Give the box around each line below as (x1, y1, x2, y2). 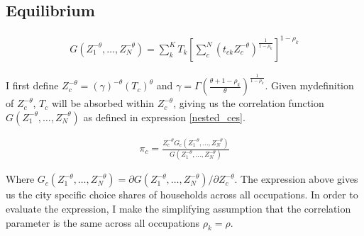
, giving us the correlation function (173, 96, 324, 111)
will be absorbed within (51, 96, 155, 111)
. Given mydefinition (265, 78, 354, 93)
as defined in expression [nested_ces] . (83, 109, 246, 124)
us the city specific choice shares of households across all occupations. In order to (6, 187, 358, 202)
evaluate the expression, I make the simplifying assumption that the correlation (6, 201, 351, 215)
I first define (6, 78, 59, 93)
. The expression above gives (234, 172, 358, 186)
